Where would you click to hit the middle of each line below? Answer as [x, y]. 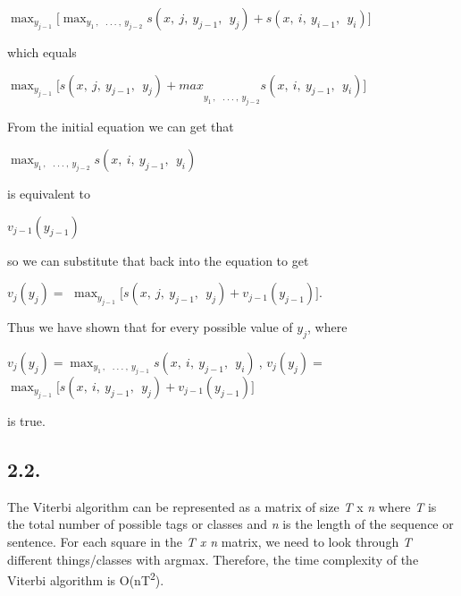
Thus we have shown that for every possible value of [150, 327]
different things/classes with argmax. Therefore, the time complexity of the [213, 559]
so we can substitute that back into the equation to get [158, 260]
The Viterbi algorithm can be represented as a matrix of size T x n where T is [222, 506]
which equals [42, 52]
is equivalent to [49, 193]
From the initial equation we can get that [121, 127]
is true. [26, 420]
